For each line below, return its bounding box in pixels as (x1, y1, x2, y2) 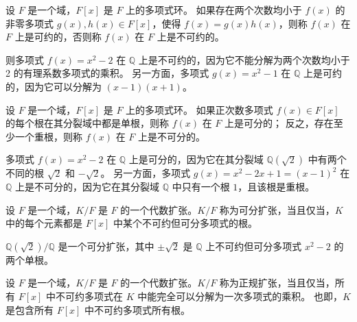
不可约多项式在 (56, 288, 124, 303)
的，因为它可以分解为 (5, 79, 102, 93)
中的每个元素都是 (5, 216, 82, 230)
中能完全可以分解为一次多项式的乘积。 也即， (137, 288, 343, 303)
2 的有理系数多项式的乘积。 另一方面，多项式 (5, 66, 209, 80)
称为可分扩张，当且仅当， (219, 202, 335, 216)
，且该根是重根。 (238, 179, 315, 193)
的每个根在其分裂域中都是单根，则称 (5, 116, 169, 130)
